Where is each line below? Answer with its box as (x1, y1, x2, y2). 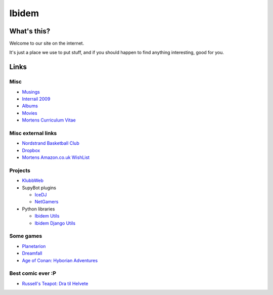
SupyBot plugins (22, 185, 57, 191)
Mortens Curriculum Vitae (22, 117, 76, 123)
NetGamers (34, 199, 59, 205)
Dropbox (22, 147, 40, 153)
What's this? (9, 27, 51, 35)
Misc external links (9, 130, 57, 137)
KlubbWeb (22, 178, 44, 184)
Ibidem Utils (34, 213, 60, 219)
